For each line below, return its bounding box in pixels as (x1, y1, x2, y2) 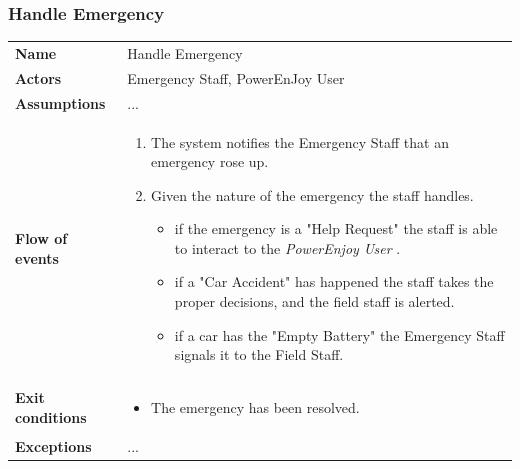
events (15, 247, 59, 268)
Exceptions (15, 435, 92, 456)
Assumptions (15, 92, 106, 113)
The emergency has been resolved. (151, 397, 360, 418)
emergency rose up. (151, 151, 269, 172)
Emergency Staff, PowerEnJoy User (127, 67, 345, 88)
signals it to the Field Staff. (174, 344, 344, 365)
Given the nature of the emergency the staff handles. (151, 184, 474, 205)
